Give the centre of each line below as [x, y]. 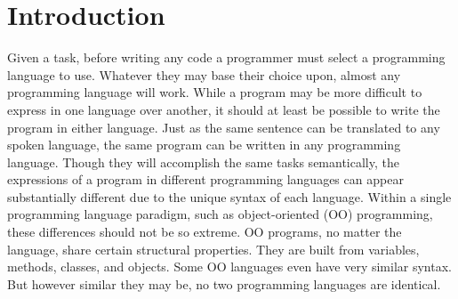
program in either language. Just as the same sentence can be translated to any [224, 127]
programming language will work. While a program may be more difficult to [215, 92]
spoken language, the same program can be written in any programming [204, 145]
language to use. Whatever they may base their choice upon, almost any [204, 74]
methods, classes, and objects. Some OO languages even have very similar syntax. [229, 267]
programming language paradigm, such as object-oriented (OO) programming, [220, 214]
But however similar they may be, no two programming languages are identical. [224, 283]
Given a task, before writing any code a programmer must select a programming [226, 57]
